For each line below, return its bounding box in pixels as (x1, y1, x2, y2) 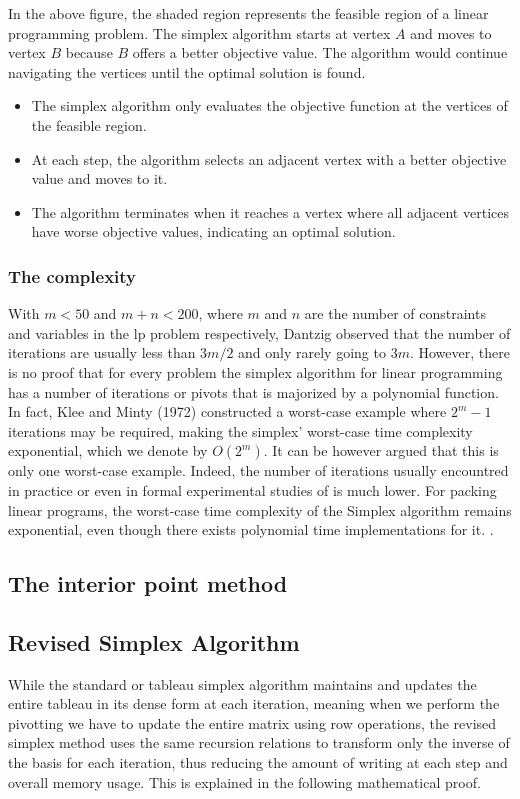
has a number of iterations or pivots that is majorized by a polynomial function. (8, 381, 499, 402)
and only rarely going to (238, 342, 386, 363)
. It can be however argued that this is (263, 440, 499, 461)
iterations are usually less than (8, 342, 196, 363)
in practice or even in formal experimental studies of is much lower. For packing (8, 479, 497, 500)
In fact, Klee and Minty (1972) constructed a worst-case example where (8, 401, 447, 422)
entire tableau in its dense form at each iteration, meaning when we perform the (8, 693, 500, 714)
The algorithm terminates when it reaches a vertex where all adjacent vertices (31, 201, 509, 222)
